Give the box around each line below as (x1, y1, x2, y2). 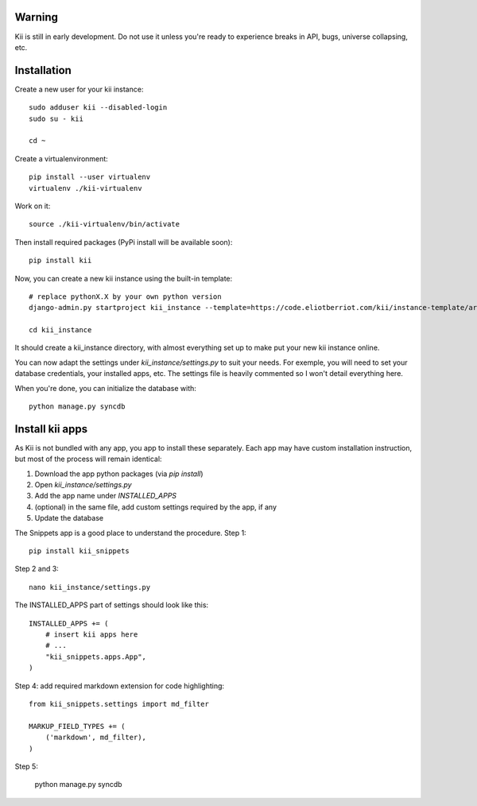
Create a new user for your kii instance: (14, 84, 144, 94)
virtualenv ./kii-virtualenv (29, 184, 142, 192)
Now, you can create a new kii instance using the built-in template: (14, 273, 233, 283)
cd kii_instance (29, 326, 92, 335)
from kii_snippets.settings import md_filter (29, 699, 210, 708)
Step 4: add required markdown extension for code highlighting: (14, 680, 225, 691)
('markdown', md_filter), (45, 733, 147, 742)
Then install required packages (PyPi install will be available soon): (14, 237, 233, 246)
